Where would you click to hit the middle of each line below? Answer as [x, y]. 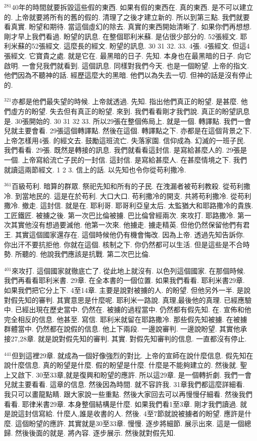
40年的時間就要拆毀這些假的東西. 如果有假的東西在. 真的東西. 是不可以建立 [132, 7]
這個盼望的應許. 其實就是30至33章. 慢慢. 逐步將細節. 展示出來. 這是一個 [130, 423]
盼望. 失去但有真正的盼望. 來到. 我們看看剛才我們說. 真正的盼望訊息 [141, 111]
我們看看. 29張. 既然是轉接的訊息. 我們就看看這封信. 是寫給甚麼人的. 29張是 [126, 150]
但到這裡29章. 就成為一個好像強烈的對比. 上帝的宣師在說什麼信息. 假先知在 [132, 355]
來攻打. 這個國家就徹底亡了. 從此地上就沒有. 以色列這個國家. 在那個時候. [128, 270]
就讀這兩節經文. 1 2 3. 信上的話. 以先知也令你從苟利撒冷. [95, 169]
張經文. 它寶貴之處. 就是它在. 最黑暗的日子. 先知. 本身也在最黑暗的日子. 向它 [128, 55]
